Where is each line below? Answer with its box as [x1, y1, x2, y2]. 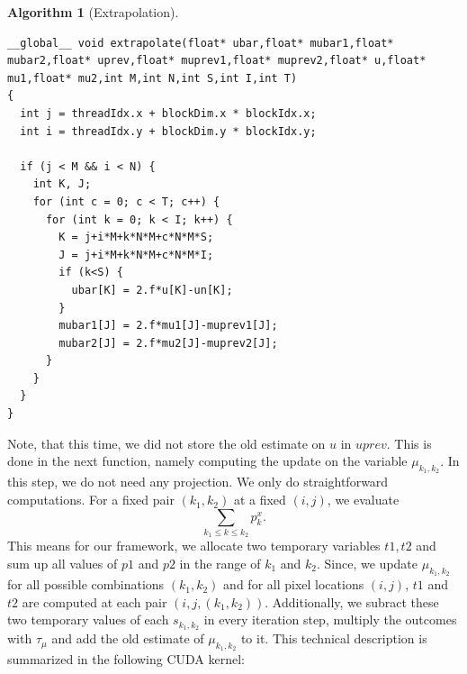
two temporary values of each [7, 610, 169, 629]
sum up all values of [7, 553, 118, 572]
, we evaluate [327, 490, 400, 509]
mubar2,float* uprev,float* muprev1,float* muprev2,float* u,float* [7, 54, 427, 68]
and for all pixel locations [223, 575, 364, 594]
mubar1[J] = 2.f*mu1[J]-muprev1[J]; [58, 319, 278, 332]
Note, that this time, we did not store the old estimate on [7, 433, 326, 452]
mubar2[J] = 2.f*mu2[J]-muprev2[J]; [58, 336, 278, 350]
